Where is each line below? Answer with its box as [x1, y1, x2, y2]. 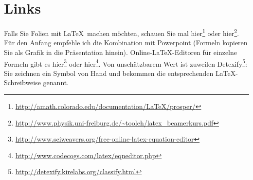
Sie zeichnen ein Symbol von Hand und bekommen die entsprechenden [4, 68, 214, 78]
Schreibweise [4, 77, 41, 88]
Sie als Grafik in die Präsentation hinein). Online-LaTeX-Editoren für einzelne [4, 47, 237, 57]
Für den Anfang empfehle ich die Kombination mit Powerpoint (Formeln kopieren [4, 37, 248, 48]
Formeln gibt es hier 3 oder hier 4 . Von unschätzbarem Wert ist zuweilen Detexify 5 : [4, 57, 247, 69]
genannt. [43, 77, 69, 88]
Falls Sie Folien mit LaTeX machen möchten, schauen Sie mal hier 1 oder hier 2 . [4, 27, 239, 38]
